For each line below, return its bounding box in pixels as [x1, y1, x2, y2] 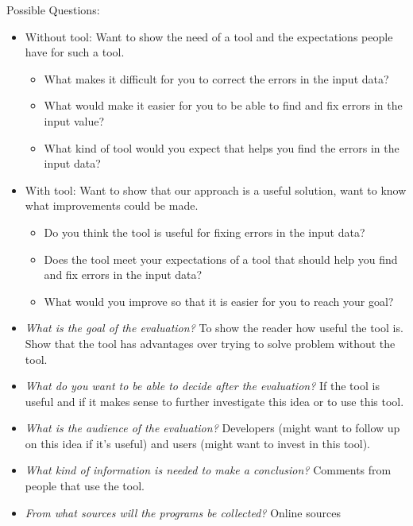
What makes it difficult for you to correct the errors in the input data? [44, 70, 389, 87]
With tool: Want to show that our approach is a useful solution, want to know [25, 181, 407, 198]
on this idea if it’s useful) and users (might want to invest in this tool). [25, 435, 370, 451]
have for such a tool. [25, 44, 125, 60]
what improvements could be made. [25, 197, 199, 214]
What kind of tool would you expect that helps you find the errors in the [44, 139, 399, 156]
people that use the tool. [25, 478, 145, 494]
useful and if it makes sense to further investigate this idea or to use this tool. [25, 393, 404, 409]
